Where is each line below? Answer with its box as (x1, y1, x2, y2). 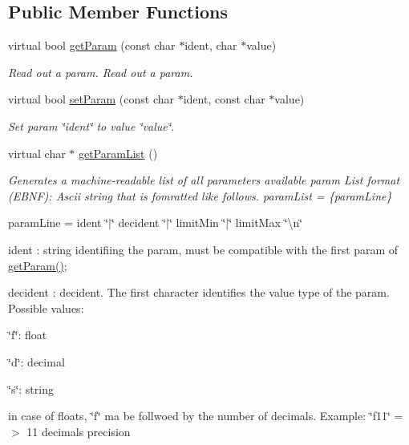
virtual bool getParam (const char (8, 37, 176, 54)
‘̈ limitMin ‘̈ (168, 214, 226, 231)
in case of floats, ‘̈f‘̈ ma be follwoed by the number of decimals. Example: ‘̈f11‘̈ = (8, 407, 403, 424)
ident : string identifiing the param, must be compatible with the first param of (8, 241, 399, 257)
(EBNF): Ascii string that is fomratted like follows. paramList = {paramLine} (8, 187, 392, 204)
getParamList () (79, 144, 158, 161)
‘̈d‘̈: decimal (8, 353, 65, 370)
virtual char (8, 144, 66, 161)
